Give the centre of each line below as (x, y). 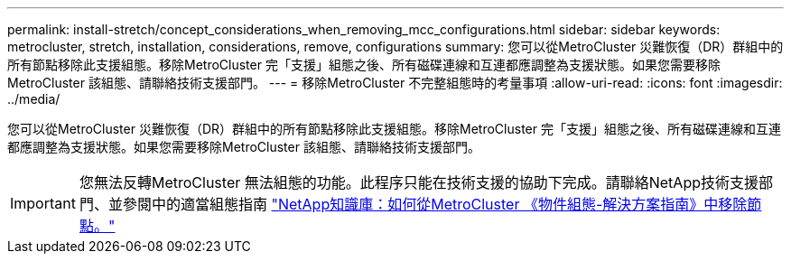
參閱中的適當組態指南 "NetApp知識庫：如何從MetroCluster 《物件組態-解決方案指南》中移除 (435, 204)
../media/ (34, 99)
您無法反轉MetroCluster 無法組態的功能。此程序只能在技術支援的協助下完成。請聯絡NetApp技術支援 (419, 182)
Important (43, 203)
